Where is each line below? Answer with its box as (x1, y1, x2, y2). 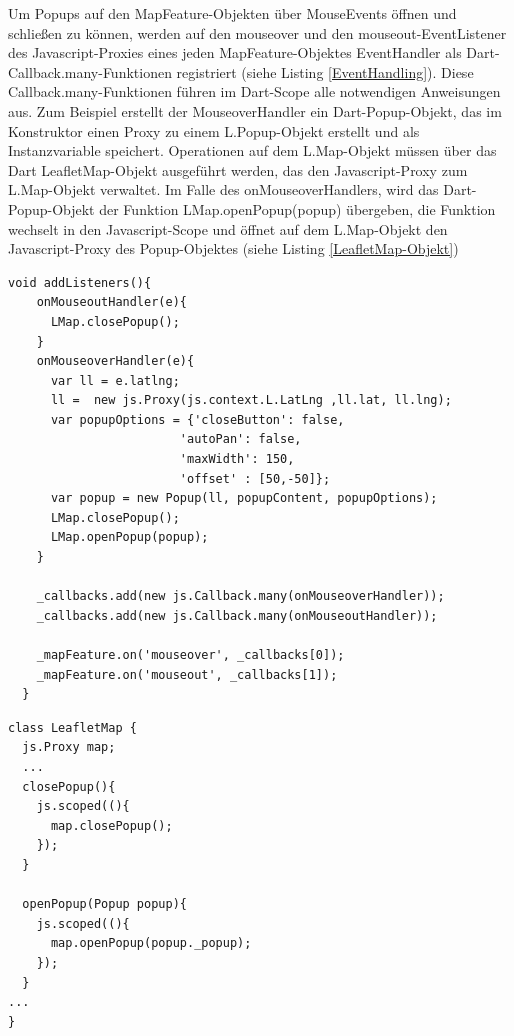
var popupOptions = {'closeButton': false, (50, 412, 345, 427)
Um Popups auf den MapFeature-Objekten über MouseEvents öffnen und (8, 3, 457, 23)
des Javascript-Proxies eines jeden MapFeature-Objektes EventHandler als (8, 42, 462, 63)
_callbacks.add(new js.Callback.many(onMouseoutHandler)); (36, 608, 438, 623)
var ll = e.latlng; (50, 373, 180, 388)
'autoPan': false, (179, 432, 302, 447)
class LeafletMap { (8, 720, 137, 735)
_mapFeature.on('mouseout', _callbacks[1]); (36, 667, 338, 682)
